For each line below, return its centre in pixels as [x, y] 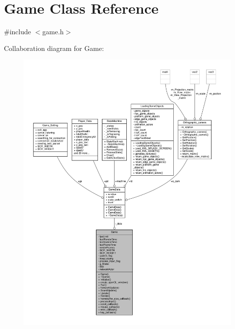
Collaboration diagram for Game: [54, 48]
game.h [53, 32]
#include [18, 32]
